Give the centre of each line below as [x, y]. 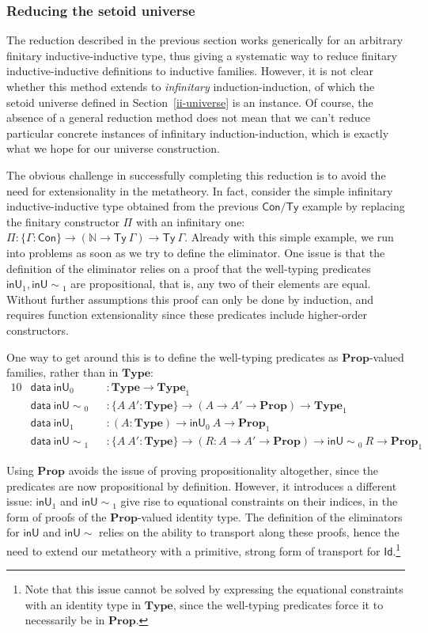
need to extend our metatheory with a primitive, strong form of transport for [193, 550]
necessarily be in [65, 620]
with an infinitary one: [190, 221]
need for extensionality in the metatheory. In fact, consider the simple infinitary [200, 190]
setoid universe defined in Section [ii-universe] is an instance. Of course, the [190, 102]
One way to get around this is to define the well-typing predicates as [172, 356]
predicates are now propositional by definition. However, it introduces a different [202, 485]
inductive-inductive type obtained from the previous [133, 206]
